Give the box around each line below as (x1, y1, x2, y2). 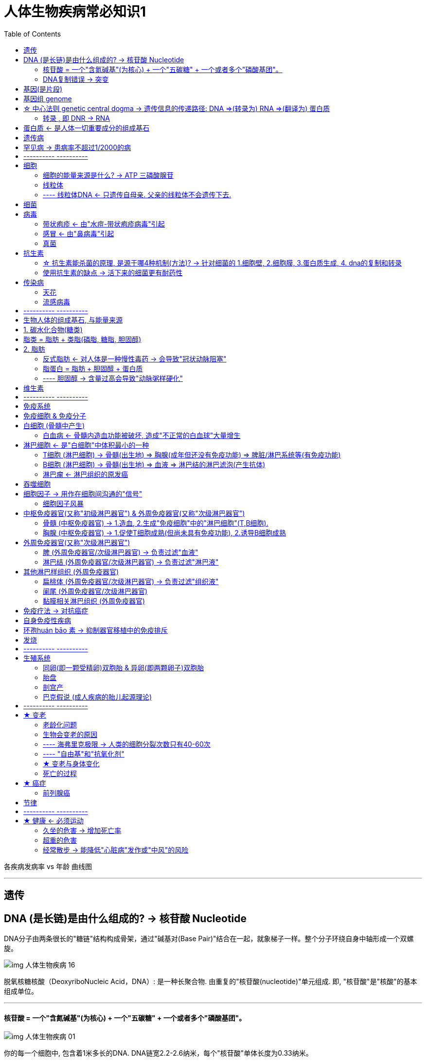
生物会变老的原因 (43, 730, 97, 739)
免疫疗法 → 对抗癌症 (23, 606, 89, 615)
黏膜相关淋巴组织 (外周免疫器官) (43, 596, 145, 605)
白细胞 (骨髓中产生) (23, 421, 85, 430)
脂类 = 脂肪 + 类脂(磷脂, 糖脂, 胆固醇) (23, 335, 142, 343)
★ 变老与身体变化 (43, 759, 100, 768)
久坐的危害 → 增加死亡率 (43, 826, 122, 834)
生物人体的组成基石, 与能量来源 (23, 315, 123, 324)
